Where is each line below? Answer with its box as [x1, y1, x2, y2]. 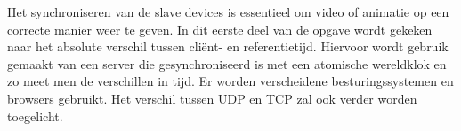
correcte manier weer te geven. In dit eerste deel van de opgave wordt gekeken [7, 19, 433, 38]
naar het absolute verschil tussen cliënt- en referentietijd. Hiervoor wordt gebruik [7, 37, 449, 56]
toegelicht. [7, 106, 63, 125]
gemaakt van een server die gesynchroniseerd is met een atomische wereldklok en [7, 54, 447, 73]
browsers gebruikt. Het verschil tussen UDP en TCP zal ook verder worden [7, 89, 417, 107]
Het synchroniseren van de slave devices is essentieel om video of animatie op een [7, 3, 449, 20]
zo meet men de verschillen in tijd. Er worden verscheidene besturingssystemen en [7, 72, 454, 90]
